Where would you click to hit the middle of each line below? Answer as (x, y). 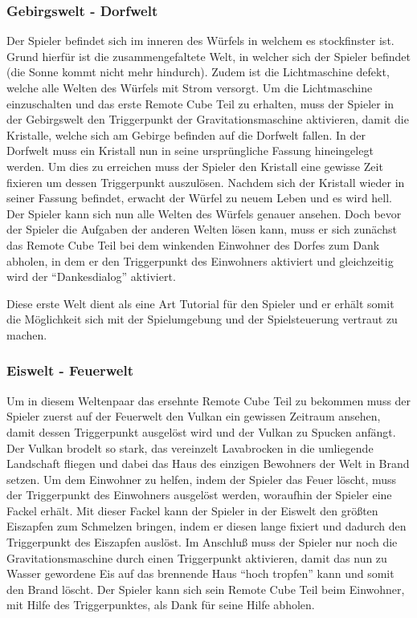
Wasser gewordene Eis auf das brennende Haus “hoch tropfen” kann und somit (200, 573)
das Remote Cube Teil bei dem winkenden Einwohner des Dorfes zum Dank (193, 244)
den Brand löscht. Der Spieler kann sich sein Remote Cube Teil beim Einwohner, (206, 589)
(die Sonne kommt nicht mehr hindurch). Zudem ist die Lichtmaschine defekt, (198, 72)
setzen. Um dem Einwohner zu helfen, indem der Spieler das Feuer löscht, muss (202, 479)
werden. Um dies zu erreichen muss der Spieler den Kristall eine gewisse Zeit (195, 166)
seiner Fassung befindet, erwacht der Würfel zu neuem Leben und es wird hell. (200, 198)
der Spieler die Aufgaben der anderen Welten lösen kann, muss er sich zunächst (202, 229)
